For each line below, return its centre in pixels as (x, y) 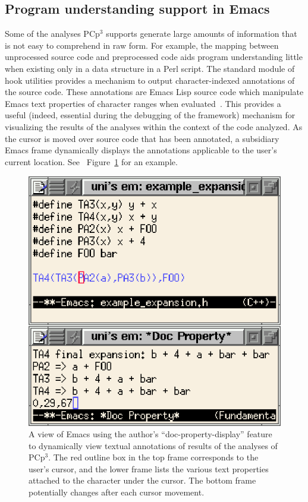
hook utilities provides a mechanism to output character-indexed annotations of (150, 80)
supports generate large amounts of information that (202, 34)
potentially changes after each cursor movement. (117, 492)
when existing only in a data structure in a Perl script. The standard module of (150, 68)
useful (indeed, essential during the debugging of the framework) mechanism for (150, 115)
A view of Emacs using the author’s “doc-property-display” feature (150, 434)
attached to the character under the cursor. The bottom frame (142, 480)
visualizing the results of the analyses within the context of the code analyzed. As (154, 126)
